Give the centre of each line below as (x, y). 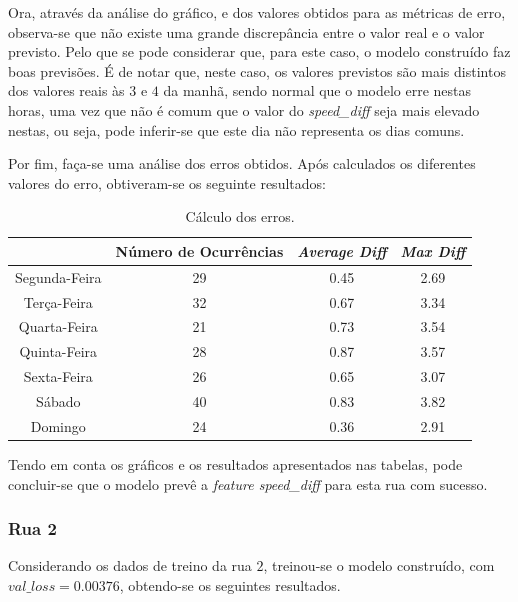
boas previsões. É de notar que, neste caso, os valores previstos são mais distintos (257, 70)
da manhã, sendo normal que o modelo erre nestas (317, 90)
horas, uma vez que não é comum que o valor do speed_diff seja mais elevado (244, 109)
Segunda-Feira (58, 276)
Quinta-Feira (58, 351)
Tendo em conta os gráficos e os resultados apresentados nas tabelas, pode (235, 463)
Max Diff (433, 250)
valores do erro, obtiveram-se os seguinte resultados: (167, 182)
